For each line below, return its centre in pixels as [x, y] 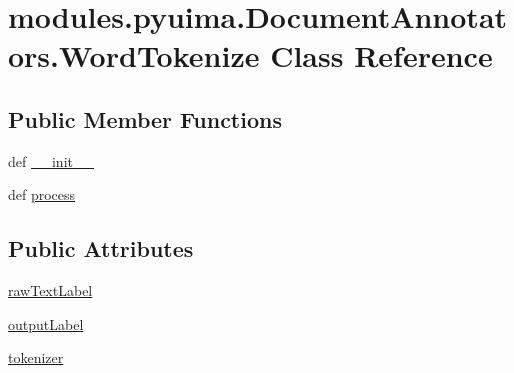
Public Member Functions [145, 118]
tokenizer [36, 357]
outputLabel [46, 323]
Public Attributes [101, 248]
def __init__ [51, 160]
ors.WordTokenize [134, 55]
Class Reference [381, 55]
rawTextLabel [50, 290]
